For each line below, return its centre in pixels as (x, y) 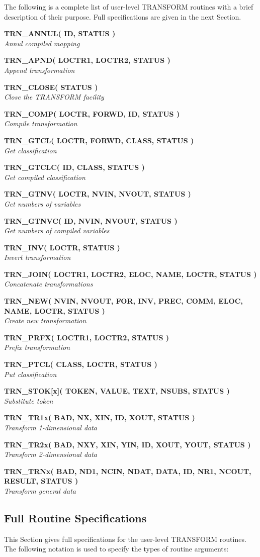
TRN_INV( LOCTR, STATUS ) (62, 247)
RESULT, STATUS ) (41, 481)
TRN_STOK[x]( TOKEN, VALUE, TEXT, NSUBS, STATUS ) (117, 391)
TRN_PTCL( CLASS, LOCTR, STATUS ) (81, 364)
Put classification (30, 374)
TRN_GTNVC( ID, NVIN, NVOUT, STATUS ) (91, 220)
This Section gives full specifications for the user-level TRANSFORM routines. (125, 539)
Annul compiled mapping (42, 43)
